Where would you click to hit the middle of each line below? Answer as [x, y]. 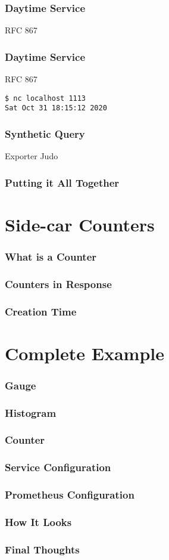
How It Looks [38, 522]
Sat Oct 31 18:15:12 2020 [56, 108]
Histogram [31, 412]
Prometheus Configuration [70, 495]
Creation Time [41, 311]
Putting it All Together [62, 182]
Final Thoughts [42, 549]
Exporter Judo [32, 156]
